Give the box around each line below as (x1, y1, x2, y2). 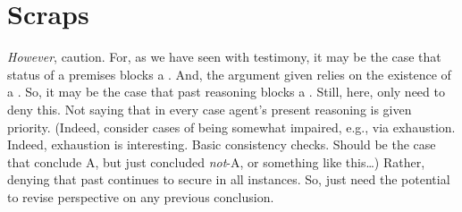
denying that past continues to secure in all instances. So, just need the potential (7, 170, 450, 189)
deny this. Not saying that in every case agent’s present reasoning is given (7, 99, 412, 118)
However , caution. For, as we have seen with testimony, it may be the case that (7, 47, 441, 66)
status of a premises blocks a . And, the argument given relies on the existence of (7, 64, 451, 83)
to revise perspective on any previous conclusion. (7, 187, 274, 206)
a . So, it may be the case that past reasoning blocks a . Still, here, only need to (7, 82, 445, 101)
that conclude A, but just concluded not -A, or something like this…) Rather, (7, 152, 425, 171)
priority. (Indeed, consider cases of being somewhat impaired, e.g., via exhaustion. (7, 117, 456, 136)
